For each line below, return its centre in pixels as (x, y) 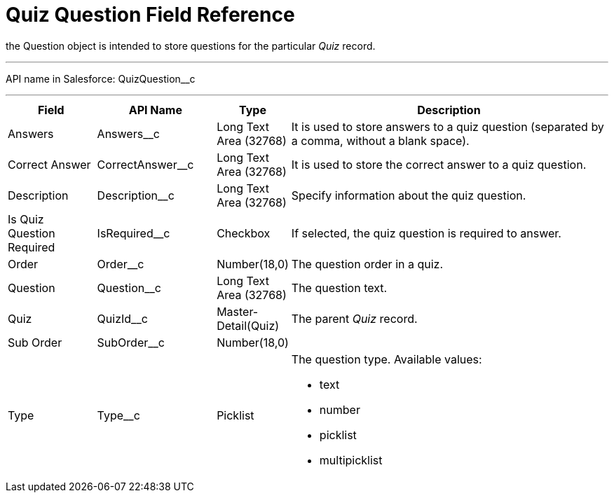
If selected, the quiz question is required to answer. (426, 233)
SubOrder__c (131, 342)
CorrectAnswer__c (145, 164)
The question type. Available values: (387, 359)
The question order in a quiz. (367, 264)
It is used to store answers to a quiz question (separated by (448, 126)
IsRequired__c (134, 233)
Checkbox (244, 233)
